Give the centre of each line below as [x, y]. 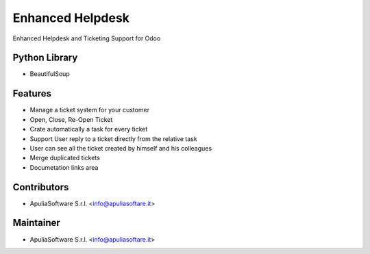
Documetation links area [64, 167]
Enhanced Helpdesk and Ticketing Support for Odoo [87, 38]
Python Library [45, 58]
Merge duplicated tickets [65, 158]
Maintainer [37, 223]
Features [32, 93]
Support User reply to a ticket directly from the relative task [114, 139]
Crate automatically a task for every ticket [89, 129]
